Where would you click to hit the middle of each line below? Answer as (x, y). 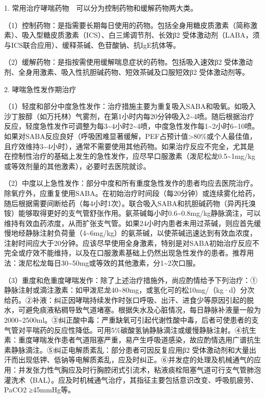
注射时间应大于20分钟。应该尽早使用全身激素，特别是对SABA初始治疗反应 (128, 243)
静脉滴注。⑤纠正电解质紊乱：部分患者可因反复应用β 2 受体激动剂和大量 (130, 349)
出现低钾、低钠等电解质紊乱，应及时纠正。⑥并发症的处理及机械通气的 (136, 360)
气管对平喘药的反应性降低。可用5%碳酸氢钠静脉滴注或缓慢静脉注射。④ (123, 330)
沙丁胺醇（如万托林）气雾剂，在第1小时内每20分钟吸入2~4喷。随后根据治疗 (129, 116)
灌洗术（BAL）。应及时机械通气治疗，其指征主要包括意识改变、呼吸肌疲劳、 (131, 379)
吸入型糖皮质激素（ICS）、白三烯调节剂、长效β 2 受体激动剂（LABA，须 (141, 35)
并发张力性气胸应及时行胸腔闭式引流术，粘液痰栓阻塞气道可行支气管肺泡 (139, 369)
